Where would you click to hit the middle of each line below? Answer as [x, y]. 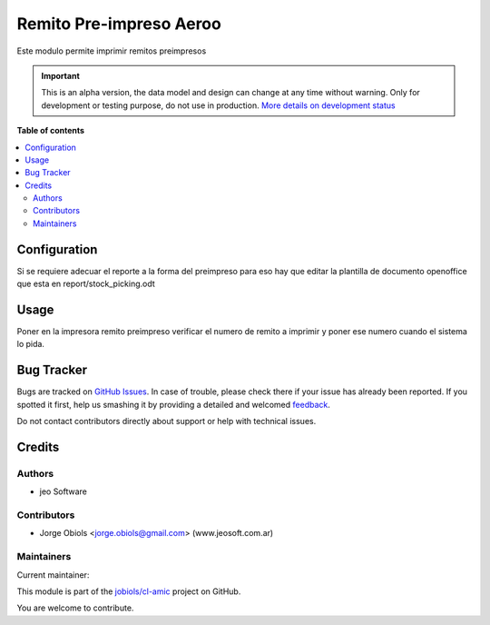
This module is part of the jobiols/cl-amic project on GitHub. [129, 591]
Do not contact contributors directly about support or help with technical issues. [167, 422]
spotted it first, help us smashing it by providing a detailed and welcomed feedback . [174, 404]
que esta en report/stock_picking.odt [86, 284]
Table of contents [51, 131]
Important [61, 75]
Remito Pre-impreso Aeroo [119, 24]
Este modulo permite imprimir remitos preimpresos [112, 51]
